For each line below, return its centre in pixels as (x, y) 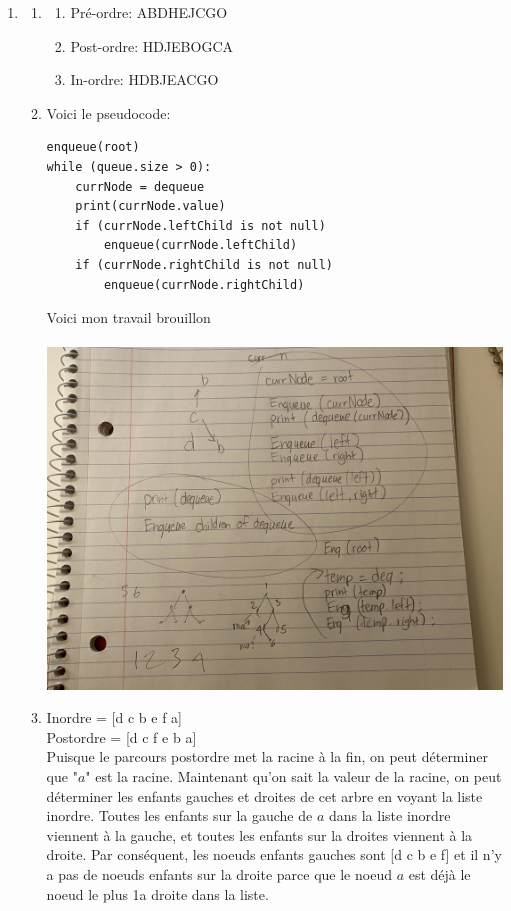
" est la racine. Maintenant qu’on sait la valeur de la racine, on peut (293, 775)
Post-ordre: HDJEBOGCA (152, 45)
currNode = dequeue (140, 186)
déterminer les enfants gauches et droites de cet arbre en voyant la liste (264, 795)
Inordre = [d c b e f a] (114, 717)
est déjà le (439, 873)
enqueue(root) (93, 147)
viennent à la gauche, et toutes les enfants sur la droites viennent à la (259, 834)
